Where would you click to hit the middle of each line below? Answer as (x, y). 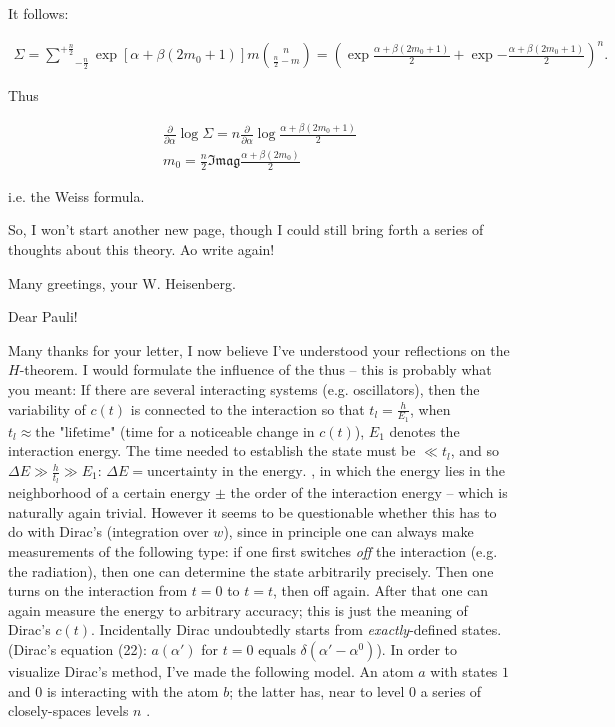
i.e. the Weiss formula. (76, 195)
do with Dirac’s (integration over (108, 531)
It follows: (38, 13)
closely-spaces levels (68, 710)
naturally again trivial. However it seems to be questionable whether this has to (252, 511)
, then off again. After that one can (381, 590)
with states (464, 671)
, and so (475, 450)
